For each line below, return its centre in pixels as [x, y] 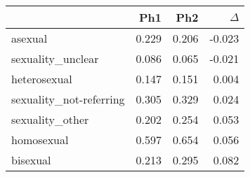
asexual [29, 38]
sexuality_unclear [55, 58]
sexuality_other [50, 119]
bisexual [31, 160]
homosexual [40, 140]
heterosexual [42, 79]
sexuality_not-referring [68, 99]
